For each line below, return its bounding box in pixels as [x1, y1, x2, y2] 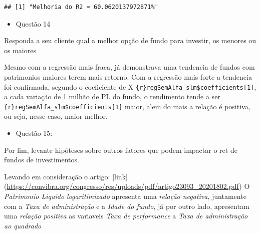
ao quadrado [4, 220, 42, 230]
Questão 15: [16, 128, 53, 138]
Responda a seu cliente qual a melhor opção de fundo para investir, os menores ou [4, 35, 256, 46]
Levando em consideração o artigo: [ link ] [4, 171, 128, 181]
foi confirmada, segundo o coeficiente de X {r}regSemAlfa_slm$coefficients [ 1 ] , [4, 81, 256, 92]
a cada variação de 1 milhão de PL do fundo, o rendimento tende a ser [4, 91, 220, 102]
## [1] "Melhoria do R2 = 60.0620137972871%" [4, 4, 158, 11]
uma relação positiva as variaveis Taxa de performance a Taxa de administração [4, 210, 248, 221]
